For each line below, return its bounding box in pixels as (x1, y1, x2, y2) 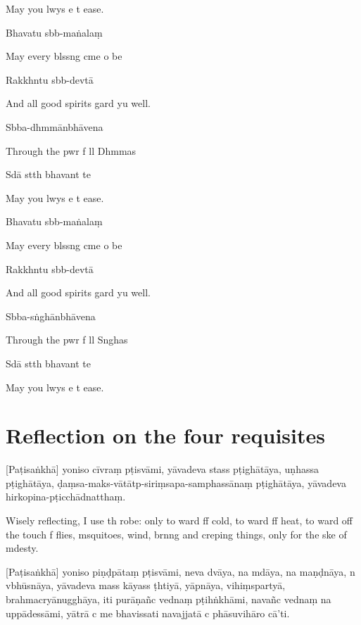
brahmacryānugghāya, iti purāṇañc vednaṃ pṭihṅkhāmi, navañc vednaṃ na (6, 591, 331, 606)
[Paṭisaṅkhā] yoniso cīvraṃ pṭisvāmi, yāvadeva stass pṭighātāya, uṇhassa (6, 462, 319, 476)
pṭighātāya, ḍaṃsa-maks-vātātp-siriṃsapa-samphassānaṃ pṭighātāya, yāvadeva (6, 475, 346, 490)
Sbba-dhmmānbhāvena (6, 119, 103, 134)
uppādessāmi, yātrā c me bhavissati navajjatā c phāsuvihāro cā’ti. (6, 605, 290, 620)
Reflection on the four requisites (6, 421, 325, 450)
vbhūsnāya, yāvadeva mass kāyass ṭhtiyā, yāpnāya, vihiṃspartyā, (6, 578, 286, 593)
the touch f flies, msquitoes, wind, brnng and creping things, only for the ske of (6, 526, 347, 541)
